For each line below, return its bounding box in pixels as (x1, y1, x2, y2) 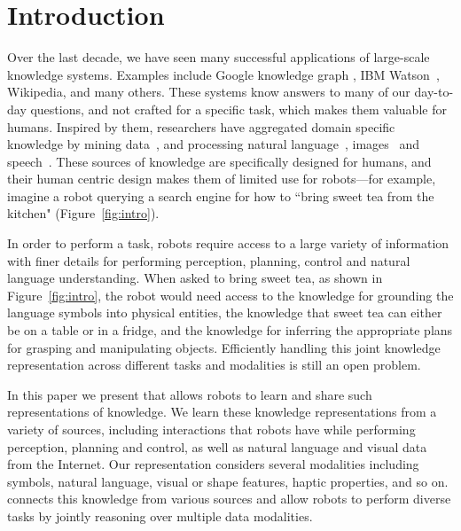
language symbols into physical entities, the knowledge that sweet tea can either (7, 303, 442, 322)
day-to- (414, 82, 454, 101)
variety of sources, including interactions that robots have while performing (7, 420, 416, 438)
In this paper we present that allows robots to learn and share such (7, 385, 372, 403)
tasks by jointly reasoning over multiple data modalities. (7, 506, 313, 525)
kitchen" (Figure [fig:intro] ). (7, 204, 160, 223)
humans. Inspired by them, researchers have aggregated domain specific (7, 117, 395, 136)
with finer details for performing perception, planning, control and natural (7, 251, 410, 269)
